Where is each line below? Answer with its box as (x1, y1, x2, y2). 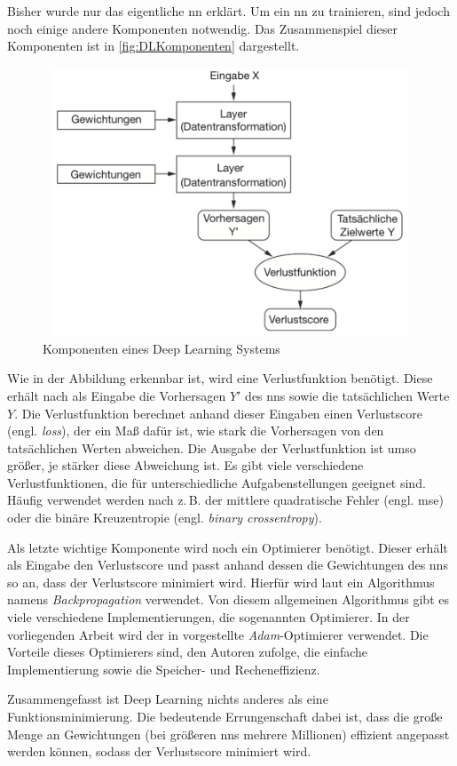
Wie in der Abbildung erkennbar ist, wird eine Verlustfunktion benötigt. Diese (7, 369, 433, 387)
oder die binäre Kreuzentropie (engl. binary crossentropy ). (7, 508, 322, 527)
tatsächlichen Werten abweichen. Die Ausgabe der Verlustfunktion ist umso (7, 438, 416, 457)
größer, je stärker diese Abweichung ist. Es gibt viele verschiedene (7, 456, 364, 475)
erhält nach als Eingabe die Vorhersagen (7, 386, 226, 404)
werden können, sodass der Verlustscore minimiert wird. (7, 742, 311, 761)
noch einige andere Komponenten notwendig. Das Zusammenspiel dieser (7, 19, 398, 37)
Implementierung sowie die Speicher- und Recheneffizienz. (7, 659, 320, 678)
